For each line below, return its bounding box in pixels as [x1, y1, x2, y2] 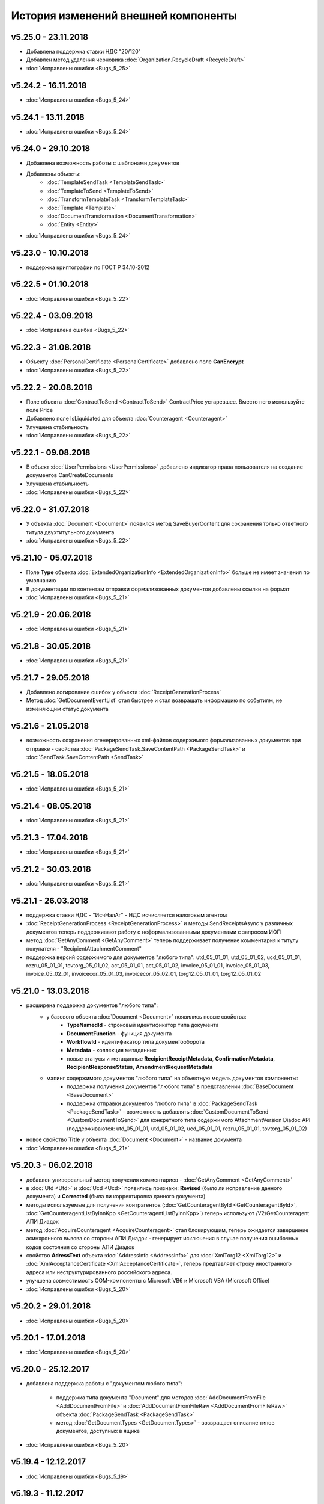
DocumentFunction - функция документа [67, 1029, 172, 1037]
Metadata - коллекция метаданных [67, 1047, 157, 1054]
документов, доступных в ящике [56, 1428, 140, 1435]
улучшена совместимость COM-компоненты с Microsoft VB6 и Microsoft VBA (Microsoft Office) [26, 1277, 270, 1284]
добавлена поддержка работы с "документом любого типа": [26, 1380, 182, 1387]
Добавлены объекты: [26, 170, 81, 177]
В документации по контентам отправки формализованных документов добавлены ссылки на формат [26, 585, 290, 593]
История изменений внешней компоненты [11, 9, 237, 22]
